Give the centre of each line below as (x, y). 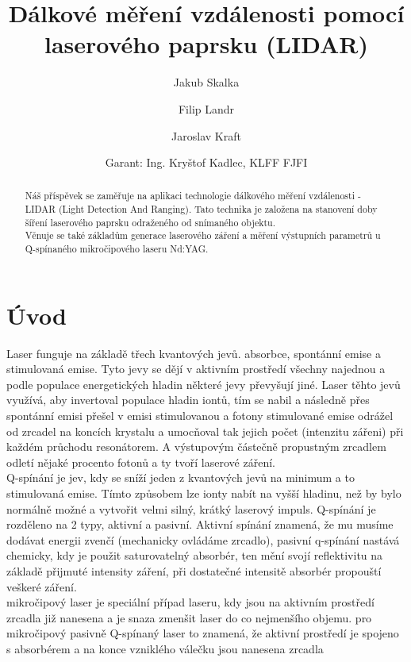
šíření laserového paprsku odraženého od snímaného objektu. (150, 222)
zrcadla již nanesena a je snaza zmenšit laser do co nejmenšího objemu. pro (189, 617)
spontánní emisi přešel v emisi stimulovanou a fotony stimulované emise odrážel (200, 416)
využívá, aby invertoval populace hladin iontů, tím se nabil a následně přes (188, 400)
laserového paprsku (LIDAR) (206, 44)
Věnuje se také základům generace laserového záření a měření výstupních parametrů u (203, 235)
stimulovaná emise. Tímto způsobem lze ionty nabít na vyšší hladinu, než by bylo (204, 493)
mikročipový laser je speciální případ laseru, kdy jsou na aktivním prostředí (190, 602)
